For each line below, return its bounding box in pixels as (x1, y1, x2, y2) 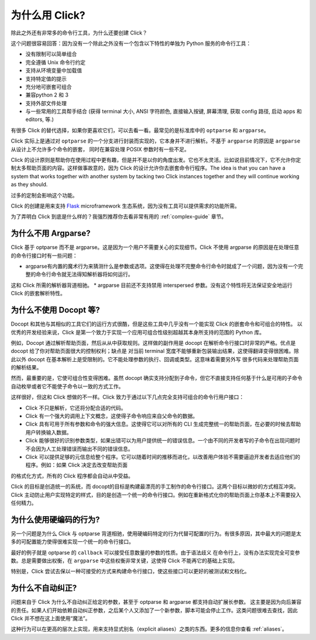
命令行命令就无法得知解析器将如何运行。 (35, 271, 133, 278)
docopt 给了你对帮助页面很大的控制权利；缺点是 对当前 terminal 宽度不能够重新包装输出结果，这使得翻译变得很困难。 (11, 348, 294, 355)
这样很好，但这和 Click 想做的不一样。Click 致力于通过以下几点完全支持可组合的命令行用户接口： (11, 393, 245, 400)
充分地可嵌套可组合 (25, 83, 72, 90)
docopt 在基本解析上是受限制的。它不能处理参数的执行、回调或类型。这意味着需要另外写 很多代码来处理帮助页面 (27, 355, 299, 362)
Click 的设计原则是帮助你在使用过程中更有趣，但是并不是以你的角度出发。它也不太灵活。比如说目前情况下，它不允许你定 (11, 157, 301, 164)
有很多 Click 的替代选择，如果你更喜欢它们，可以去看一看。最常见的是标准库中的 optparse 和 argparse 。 (11, 126, 269, 134)
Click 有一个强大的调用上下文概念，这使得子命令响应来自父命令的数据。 (25, 413, 198, 420)
